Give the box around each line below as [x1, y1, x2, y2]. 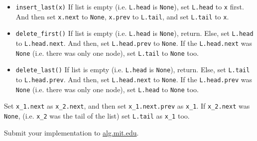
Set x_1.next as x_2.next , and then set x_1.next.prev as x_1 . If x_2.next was [4, 101, 250, 111]
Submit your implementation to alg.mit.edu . [4, 127, 139, 138]
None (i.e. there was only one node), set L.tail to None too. [15, 47, 199, 58]
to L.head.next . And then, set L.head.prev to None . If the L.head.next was [15, 37, 253, 48]
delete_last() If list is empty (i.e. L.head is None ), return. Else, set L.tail [15, 64, 250, 75]
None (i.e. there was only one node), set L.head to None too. [15, 84, 199, 94]
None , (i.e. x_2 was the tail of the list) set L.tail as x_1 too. [4, 110, 190, 121]
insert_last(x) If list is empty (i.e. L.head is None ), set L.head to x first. [15, 1, 244, 11]
